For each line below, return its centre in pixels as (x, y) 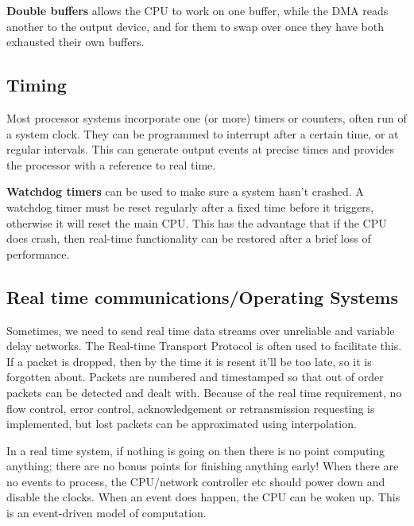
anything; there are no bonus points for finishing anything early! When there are (203, 466)
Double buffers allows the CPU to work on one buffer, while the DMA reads (197, 10)
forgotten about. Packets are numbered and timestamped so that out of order (195, 377)
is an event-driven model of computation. (106, 513)
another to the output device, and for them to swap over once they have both (195, 26)
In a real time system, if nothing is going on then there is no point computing (195, 450)
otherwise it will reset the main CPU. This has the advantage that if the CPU (197, 222)
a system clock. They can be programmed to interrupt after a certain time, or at (203, 133)
